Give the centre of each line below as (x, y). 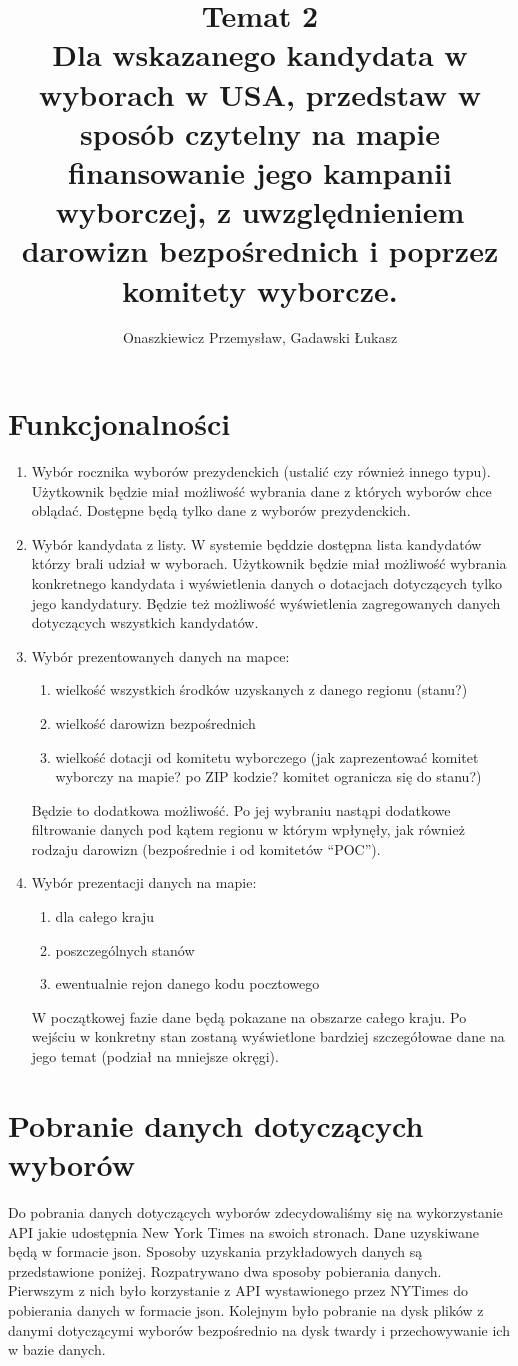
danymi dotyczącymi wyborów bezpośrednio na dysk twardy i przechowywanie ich (259, 1329)
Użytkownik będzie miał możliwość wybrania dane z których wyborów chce (261, 490)
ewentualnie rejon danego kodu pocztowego (187, 983)
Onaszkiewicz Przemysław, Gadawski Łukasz (260, 337)
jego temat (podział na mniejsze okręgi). (155, 1056)
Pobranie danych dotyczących (216, 1124)
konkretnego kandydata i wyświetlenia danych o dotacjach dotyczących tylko (267, 582)
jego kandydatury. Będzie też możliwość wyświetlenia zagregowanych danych (266, 602)
